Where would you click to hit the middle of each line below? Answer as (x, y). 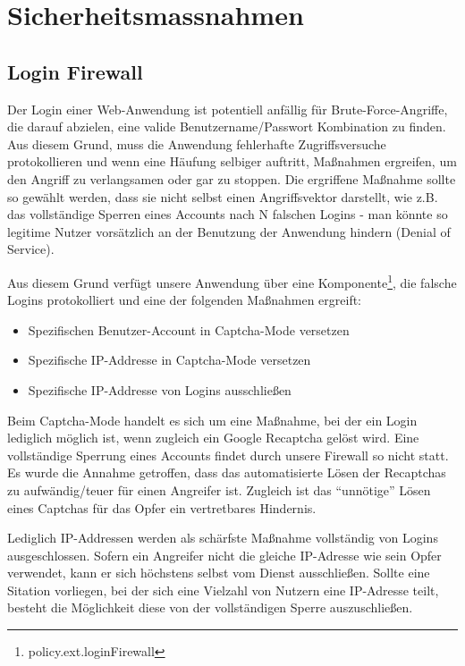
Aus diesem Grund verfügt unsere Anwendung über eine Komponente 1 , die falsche (232, 281)
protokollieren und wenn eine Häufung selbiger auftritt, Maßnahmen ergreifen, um (232, 161)
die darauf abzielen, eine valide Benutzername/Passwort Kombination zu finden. (227, 126)
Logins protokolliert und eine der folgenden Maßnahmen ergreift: (185, 300)
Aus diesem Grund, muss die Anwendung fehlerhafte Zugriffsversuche (197, 143)
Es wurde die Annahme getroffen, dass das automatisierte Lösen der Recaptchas (227, 472)
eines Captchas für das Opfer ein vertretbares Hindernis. (162, 507)
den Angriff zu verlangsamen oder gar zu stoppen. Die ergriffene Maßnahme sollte (232, 178)
